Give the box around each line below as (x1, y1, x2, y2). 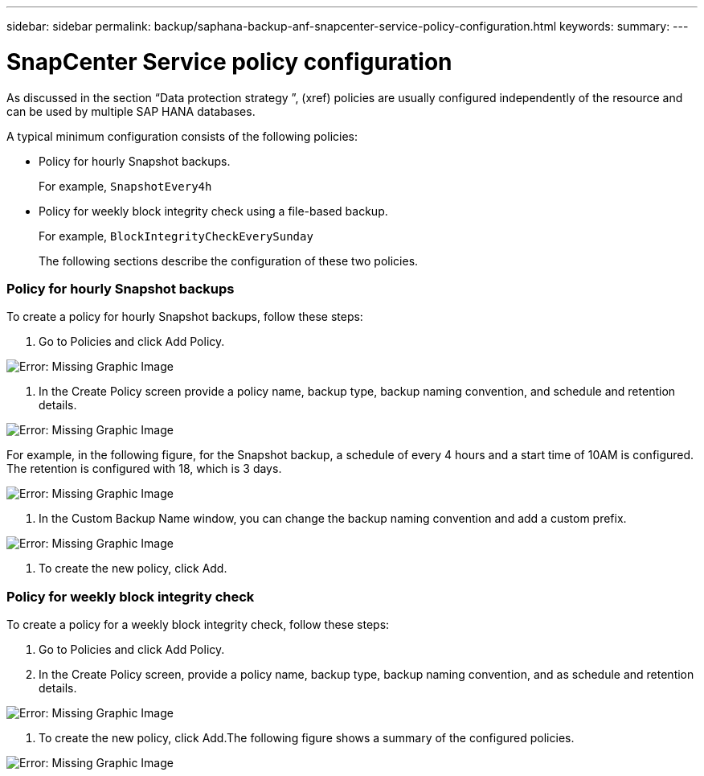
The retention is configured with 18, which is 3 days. (6, 462, 282, 476)
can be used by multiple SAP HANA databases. (6, 104, 256, 118)
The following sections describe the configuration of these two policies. (39, 253, 419, 268)
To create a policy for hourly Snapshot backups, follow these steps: (6, 310, 363, 324)
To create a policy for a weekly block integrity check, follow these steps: (6, 618, 390, 631)
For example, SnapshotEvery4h (39, 179, 212, 193)
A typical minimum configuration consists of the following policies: (6, 129, 358, 143)
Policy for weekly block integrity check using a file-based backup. (39, 203, 388, 218)
